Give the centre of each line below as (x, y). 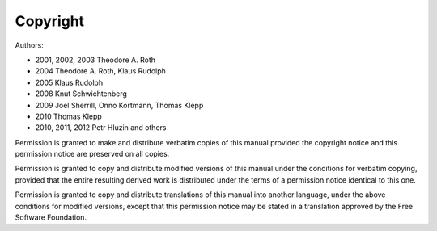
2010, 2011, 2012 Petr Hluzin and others (101, 128)
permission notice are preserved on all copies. (92, 154)
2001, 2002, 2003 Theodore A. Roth (95, 60)
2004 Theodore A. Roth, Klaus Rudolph (100, 71)
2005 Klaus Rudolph (69, 82)
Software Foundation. (51, 217)
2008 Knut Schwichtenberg (81, 94)
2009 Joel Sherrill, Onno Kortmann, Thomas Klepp (119, 105)
